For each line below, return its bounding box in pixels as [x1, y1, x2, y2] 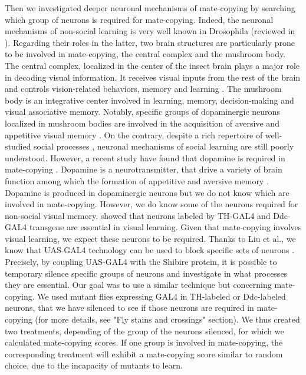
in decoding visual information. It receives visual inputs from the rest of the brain [5, 71, 301, 83]
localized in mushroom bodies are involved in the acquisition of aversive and [5, 117, 279, 129]
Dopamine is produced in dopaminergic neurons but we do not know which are [5, 186, 289, 198]
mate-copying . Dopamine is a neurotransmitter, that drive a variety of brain [5, 163, 282, 175]
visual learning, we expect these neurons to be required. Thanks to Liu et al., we [5, 232, 296, 244]
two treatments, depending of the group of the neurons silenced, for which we [5, 324, 284, 337]
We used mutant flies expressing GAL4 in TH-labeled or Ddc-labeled [37, 290, 286, 302]
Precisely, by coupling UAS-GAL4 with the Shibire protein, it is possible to [5, 255, 277, 268]
